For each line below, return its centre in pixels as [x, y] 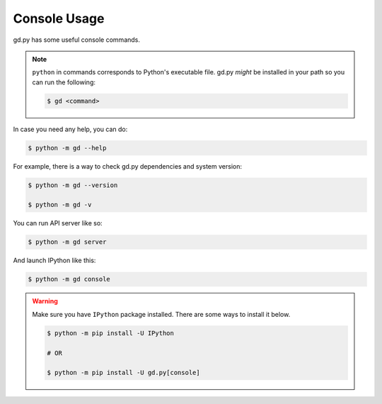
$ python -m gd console [69, 279]
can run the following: [64, 82]
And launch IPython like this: [54, 260]
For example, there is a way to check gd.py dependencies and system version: [127, 166]
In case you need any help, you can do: [70, 129]
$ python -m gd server [67, 242]
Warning [45, 301]
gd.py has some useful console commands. [77, 40]
